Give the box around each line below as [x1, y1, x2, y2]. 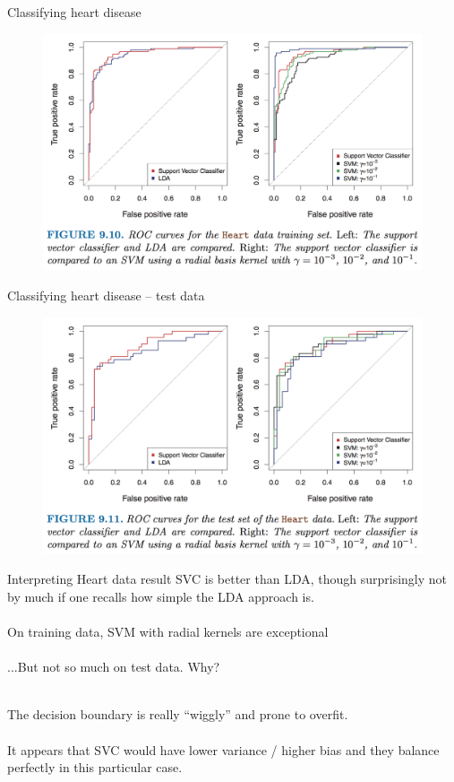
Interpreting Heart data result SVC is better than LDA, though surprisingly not [7, 569, 448, 588]
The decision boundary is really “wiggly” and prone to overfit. [7, 705, 348, 724]
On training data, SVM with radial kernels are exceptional [7, 622, 329, 641]
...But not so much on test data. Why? [7, 657, 220, 676]
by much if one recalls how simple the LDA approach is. [7, 586, 314, 605]
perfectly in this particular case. [7, 758, 183, 777]
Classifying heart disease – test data [7, 285, 205, 304]
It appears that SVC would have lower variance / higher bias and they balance [7, 740, 440, 759]
